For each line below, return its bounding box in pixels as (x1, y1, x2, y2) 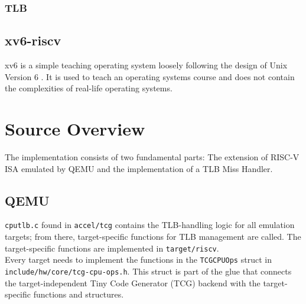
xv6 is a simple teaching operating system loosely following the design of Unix (5, 59, 288, 71)
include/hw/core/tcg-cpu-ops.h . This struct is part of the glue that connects (5, 265, 292, 277)
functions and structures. (33, 288, 124, 300)
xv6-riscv (5, 31, 61, 49)
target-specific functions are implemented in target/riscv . (5, 242, 219, 254)
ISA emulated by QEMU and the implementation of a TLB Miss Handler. (5, 162, 273, 174)
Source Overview (5, 117, 145, 141)
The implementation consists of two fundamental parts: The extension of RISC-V (5, 150, 300, 163)
